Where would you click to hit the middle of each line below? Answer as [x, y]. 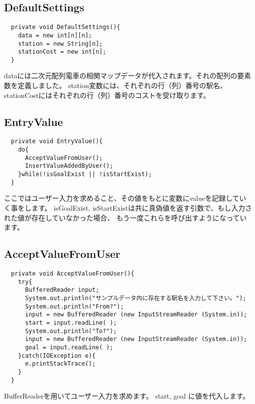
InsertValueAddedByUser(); [69, 166]
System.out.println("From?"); [74, 306]
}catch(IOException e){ [57, 356]
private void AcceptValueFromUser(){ [73, 273]
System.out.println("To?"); [71, 331]
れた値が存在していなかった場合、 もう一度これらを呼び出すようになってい [126, 217]
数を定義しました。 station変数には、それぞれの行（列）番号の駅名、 [115, 85]
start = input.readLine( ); [71, 323]
